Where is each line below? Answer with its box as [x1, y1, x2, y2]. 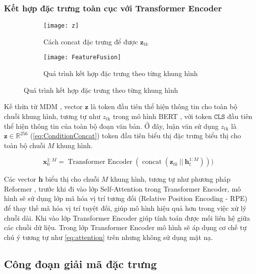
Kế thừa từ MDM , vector [4, 101, 83, 112]
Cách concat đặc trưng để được [43, 36, 138, 46]
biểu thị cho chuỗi [45, 174, 99, 184]
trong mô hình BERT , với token [112, 111, 212, 121]
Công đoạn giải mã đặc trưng [4, 256, 157, 271]
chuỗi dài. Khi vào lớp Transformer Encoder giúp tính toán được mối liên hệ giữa [4, 212, 250, 223]
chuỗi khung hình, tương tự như [4, 111, 101, 121]
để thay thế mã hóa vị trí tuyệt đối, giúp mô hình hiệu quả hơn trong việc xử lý [4, 203, 247, 213]
